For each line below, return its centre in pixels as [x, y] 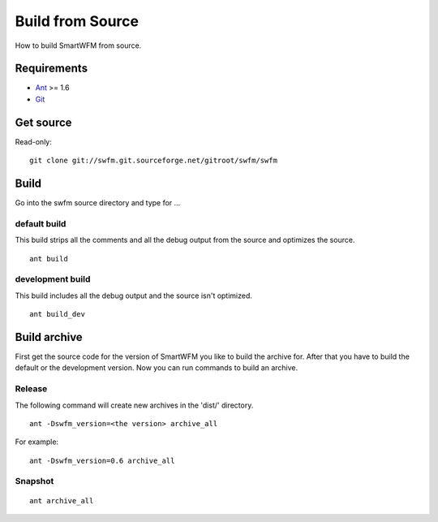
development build [53, 279]
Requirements [52, 69]
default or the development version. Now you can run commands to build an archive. [157, 368]
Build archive [49, 337]
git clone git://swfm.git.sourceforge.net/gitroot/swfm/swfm [153, 161]
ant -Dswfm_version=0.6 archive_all [102, 460]
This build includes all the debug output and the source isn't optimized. [134, 296]
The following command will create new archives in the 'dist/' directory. [134, 405]
